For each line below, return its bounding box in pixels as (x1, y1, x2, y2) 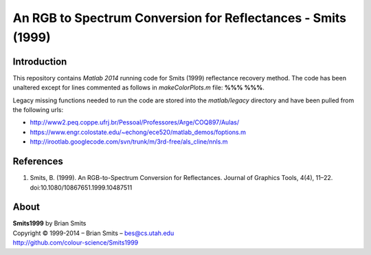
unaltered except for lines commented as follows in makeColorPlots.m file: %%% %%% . (12, 83, 265, 92)
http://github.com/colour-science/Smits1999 (12, 239, 139, 247)
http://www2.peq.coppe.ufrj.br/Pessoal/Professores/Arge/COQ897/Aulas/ (30, 118, 240, 126)
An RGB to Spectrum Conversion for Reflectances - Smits (12, 10, 347, 25)
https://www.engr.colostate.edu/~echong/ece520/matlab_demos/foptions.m (30, 128, 247, 136)
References (12, 155, 63, 168)
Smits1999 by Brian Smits (12, 219, 87, 228)
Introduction (12, 56, 67, 67)
